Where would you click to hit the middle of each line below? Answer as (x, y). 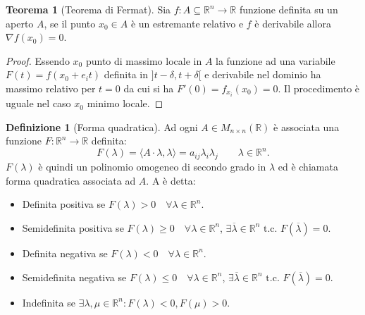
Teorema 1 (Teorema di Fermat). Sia (88, 9)
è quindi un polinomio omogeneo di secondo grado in (152, 167)
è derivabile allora (293, 23)
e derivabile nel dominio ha (263, 74)
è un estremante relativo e (187, 23)
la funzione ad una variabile (276, 60)
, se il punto (70, 23)
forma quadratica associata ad (71, 180)
